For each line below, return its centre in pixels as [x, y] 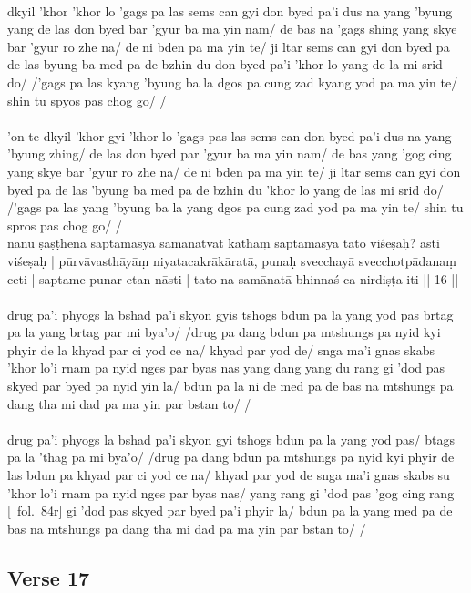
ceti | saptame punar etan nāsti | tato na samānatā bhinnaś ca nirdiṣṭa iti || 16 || [233, 278]
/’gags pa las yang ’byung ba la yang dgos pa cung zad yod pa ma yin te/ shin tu [235, 207]
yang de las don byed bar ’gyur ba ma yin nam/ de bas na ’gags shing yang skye [232, 29]
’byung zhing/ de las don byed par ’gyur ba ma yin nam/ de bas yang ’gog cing [230, 153]
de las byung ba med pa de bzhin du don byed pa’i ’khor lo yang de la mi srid [225, 64]
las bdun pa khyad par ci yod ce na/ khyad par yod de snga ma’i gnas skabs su [229, 475]
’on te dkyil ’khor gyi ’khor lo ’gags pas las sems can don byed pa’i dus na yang [230, 135]
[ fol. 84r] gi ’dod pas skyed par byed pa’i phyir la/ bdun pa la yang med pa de [230, 511]
